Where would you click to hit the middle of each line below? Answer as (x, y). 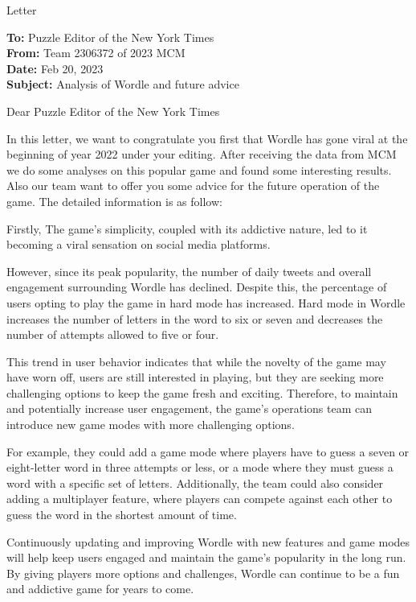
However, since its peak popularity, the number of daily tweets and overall (189, 271)
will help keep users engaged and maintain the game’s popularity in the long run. (206, 557)
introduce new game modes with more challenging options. (151, 425)
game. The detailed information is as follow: (114, 201)
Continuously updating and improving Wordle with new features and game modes (208, 541)
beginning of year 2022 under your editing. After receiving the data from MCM (202, 154)
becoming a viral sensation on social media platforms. (139, 244)
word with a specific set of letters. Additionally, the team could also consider (195, 482)
